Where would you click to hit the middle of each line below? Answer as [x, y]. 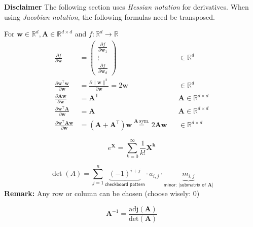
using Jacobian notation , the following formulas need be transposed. [110, 16]
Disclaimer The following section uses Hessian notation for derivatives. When [126, 7]
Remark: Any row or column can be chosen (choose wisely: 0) [102, 193]
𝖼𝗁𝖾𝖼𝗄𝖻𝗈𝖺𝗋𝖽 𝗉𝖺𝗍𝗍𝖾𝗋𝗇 [125, 184]
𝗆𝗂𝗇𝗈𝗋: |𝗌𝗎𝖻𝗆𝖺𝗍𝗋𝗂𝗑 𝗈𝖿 [185, 185]
